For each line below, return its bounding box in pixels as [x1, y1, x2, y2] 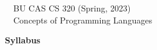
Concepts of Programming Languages [13, 13, 152, 26]
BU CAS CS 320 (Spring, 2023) [13, 2, 131, 14]
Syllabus [5, 34, 41, 46]
